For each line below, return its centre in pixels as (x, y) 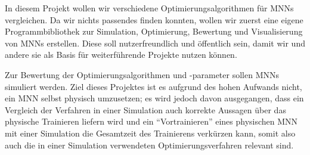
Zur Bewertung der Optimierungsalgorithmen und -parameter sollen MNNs (142, 74)
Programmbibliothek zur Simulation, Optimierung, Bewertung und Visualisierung (154, 31)
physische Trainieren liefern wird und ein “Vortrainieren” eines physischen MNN (151, 121)
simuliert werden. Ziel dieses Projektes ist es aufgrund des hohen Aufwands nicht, (154, 86)
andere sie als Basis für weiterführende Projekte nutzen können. (121, 55)
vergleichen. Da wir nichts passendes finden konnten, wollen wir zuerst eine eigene (154, 19)
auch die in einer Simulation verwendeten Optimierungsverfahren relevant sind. (149, 145)
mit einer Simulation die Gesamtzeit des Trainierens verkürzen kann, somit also (150, 133)
